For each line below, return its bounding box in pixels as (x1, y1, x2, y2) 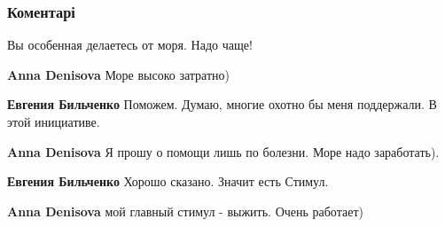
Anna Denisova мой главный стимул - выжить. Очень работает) (7, 201, 363, 220)
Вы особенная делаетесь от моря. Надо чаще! (7, 35, 253, 54)
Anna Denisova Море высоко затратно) (7, 65, 230, 83)
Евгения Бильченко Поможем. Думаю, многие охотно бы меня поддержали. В (7, 95, 437, 113)
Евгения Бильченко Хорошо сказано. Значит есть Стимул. (7, 172, 329, 191)
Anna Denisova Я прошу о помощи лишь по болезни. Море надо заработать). (7, 142, 440, 160)
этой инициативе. (7, 113, 100, 130)
